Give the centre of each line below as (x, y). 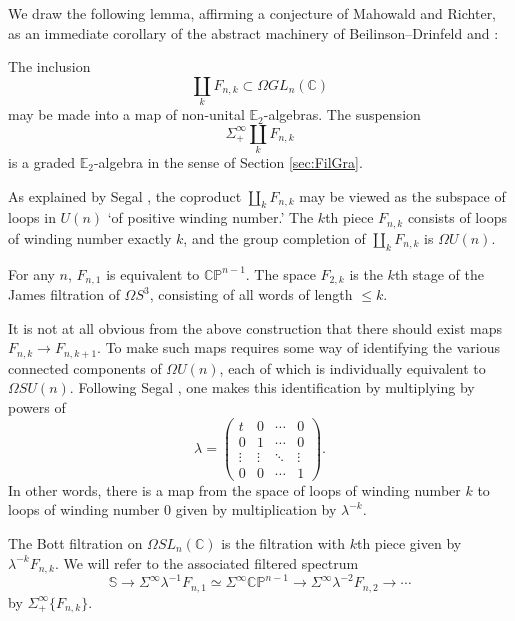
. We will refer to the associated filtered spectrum (206, 562)
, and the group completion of (274, 237)
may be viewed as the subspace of (402, 195)
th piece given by (409, 542)
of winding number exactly (90, 237)
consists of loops (457, 217)
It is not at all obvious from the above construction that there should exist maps (255, 327)
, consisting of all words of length (251, 294)
